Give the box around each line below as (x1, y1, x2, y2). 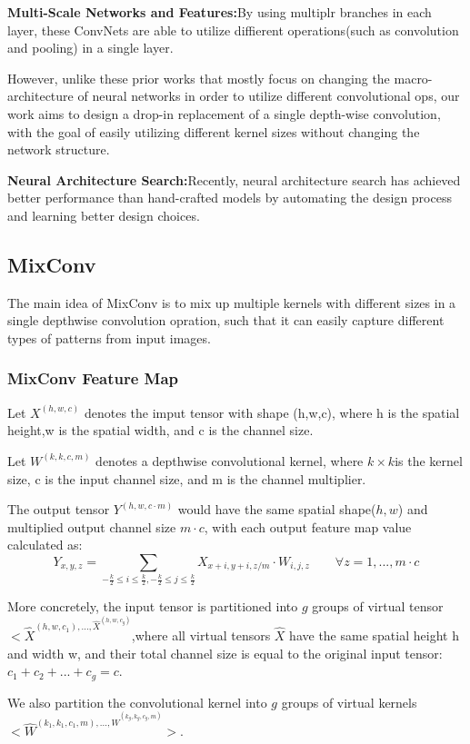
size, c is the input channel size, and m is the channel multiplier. (7, 469, 366, 488)
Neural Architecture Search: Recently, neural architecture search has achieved (7, 170, 461, 189)
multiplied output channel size (7, 517, 176, 536)
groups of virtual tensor (312, 597, 444, 616)
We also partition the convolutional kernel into (7, 692, 267, 711)
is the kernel (395, 451, 463, 470)
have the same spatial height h (289, 626, 459, 645)
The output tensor (7, 500, 110, 519)
